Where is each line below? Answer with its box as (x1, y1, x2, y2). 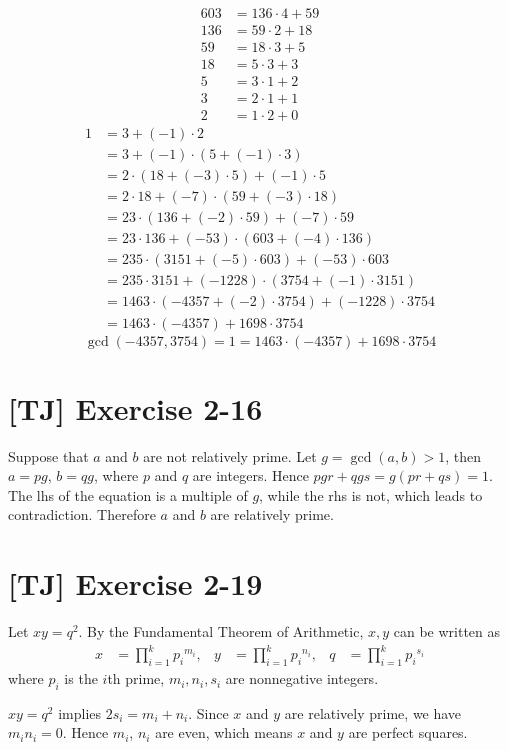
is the (64, 668, 98, 689)
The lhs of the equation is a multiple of (8, 484, 248, 505)
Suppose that (8, 445, 89, 466)
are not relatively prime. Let (143, 445, 317, 466)
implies (58, 702, 102, 723)
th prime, (107, 668, 165, 689)
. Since (188, 702, 229, 723)
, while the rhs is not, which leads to (259, 484, 483, 505)
